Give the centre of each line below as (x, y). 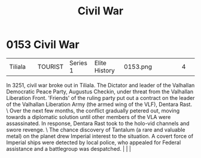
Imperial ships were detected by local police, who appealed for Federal (94, 142)
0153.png (138, 66)
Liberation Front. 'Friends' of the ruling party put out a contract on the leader (100, 98)
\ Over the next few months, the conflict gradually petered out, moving (93, 110)
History (105, 70)
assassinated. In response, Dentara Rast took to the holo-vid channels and (98, 123)
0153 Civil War (43, 45)
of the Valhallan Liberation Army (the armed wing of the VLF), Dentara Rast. (99, 104)
